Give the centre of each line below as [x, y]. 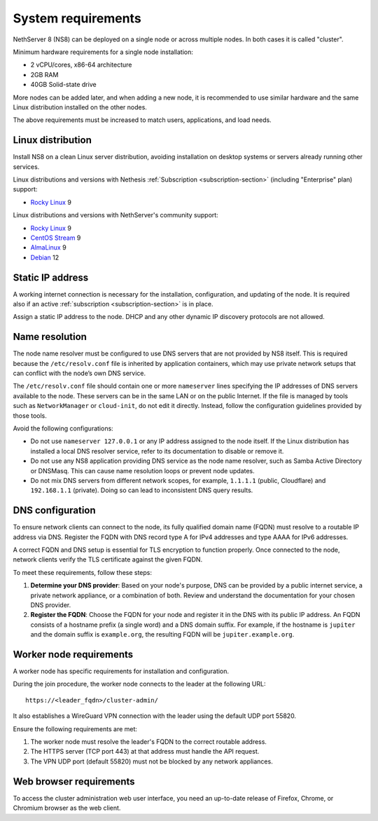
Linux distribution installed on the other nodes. [80, 107]
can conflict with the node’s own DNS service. [79, 373]
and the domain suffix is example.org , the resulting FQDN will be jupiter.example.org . [162, 635]
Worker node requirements [73, 654]
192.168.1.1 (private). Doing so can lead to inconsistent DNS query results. [142, 490]
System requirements [77, 18]
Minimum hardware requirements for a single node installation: [103, 52]
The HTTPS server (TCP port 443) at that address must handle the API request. [145, 752]
